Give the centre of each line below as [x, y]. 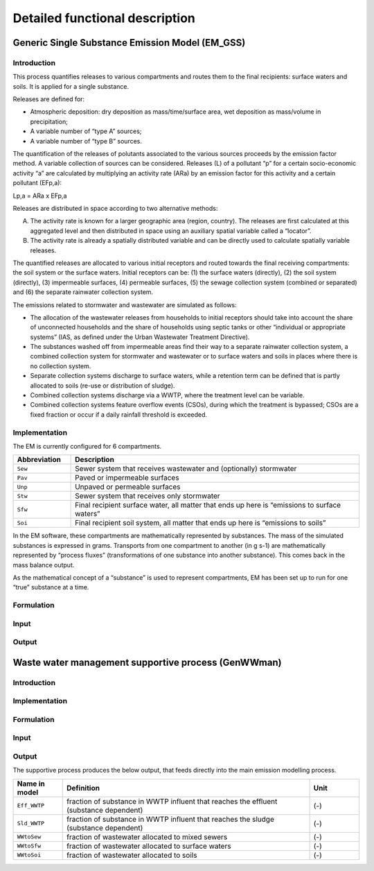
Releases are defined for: [49, 99]
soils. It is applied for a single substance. [71, 86]
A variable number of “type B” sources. [86, 141]
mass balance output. [44, 564]
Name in [31, 784]
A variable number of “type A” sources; [86, 131]
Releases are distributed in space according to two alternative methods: [115, 208]
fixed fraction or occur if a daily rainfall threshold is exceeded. [119, 414]
